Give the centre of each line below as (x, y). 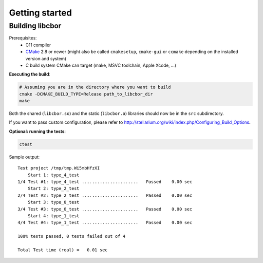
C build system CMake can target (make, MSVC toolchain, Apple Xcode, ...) (101, 65)
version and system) (46, 58)
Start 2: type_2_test (54, 188)
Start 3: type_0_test (54, 202)
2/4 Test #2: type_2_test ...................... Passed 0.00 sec (105, 195)
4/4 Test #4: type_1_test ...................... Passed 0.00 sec (105, 223)
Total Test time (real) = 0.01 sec (63, 250)
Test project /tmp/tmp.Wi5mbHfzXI (59, 168)
